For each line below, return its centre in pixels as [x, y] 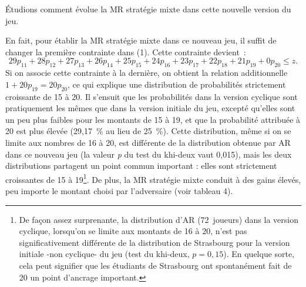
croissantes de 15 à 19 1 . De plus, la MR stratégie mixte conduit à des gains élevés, [153, 178]
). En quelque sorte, [259, 254]
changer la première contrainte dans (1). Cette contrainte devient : [126, 51]
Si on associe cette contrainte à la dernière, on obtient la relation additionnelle [147, 73]
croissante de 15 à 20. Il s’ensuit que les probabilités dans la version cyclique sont [152, 96]
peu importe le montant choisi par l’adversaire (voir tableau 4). [119, 190]
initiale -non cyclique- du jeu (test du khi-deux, [104, 254]
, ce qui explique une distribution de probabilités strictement [177, 84]
